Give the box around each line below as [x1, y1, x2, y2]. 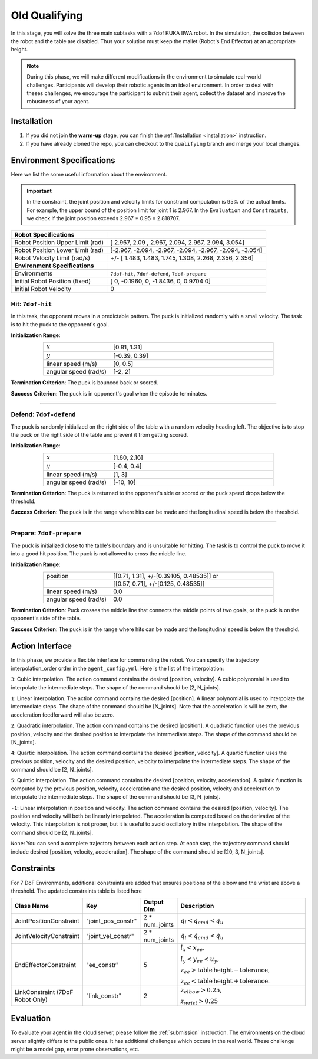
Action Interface [11, 641, 72, 651]
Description [180, 902, 214, 910]
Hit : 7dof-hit [11, 300, 52, 308]
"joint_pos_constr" [85, 917, 137, 925]
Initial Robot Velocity [14, 285, 72, 293]
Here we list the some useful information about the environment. [11, 171, 167, 178]
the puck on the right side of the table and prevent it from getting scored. [11, 432, 188, 439]
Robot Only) [14, 995, 48, 1004]
